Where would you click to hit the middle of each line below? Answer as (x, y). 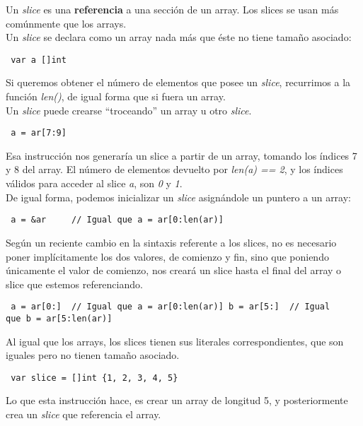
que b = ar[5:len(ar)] (59, 318)
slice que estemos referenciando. (74, 284)
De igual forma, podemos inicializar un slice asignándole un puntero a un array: (178, 197)
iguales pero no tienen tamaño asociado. (93, 355)
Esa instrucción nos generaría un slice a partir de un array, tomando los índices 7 (181, 155)
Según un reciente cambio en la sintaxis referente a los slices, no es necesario (171, 242)
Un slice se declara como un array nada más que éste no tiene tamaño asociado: (179, 37)
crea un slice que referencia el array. (83, 414)
